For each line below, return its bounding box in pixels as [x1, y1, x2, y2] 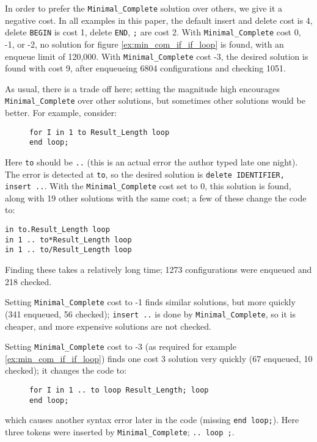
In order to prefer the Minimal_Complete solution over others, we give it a [5, 2, 283, 14]
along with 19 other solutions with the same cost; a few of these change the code [5, 191, 307, 204]
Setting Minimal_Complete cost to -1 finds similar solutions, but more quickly [5, 295, 296, 308]
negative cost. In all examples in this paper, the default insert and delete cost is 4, [5, 13, 313, 26]
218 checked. [5, 275, 52, 288]
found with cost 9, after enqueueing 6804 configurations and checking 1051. [5, 62, 286, 74]
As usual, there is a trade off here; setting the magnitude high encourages [5, 82, 280, 95]
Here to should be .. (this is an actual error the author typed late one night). [5, 155, 298, 168]
